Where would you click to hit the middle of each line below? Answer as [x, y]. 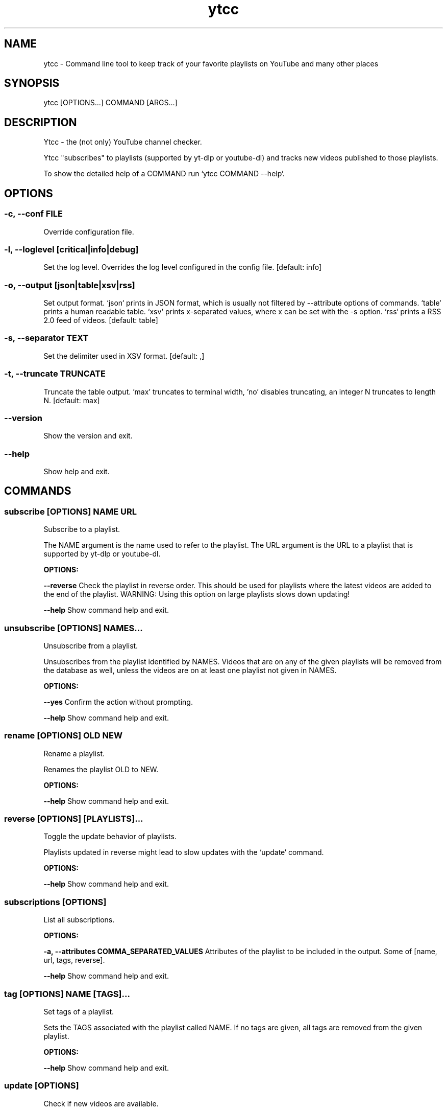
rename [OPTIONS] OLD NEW [63, 736]
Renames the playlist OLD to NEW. [101, 769]
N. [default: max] [72, 400]
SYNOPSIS [32, 83]
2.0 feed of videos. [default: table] [101, 320]
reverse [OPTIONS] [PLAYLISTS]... [74, 819]
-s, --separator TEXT [46, 338]
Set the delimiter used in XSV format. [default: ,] [124, 356]
